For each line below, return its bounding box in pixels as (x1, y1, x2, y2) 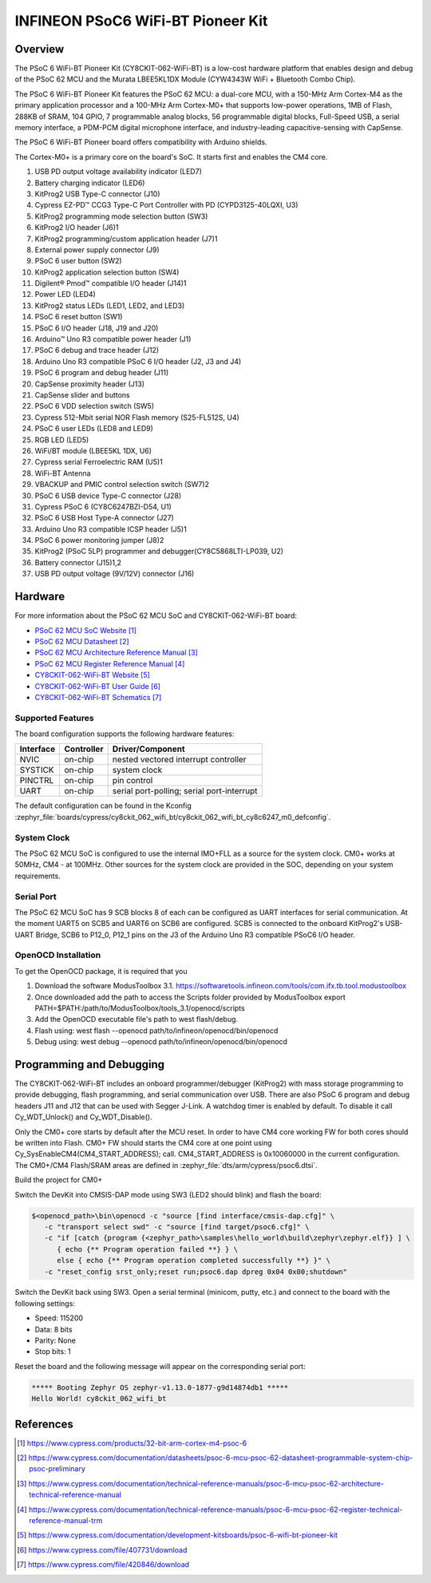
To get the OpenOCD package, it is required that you (14, 966, 188, 976)
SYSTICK (19, 765, 55, 776)
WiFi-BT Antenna (34, 468, 91, 478)
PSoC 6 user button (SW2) (34, 256, 123, 266)
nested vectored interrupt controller (112, 754, 247, 766)
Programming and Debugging (14, 1058, 165, 1071)
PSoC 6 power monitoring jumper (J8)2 (34, 536, 164, 545)
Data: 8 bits (34, 1324, 73, 1334)
